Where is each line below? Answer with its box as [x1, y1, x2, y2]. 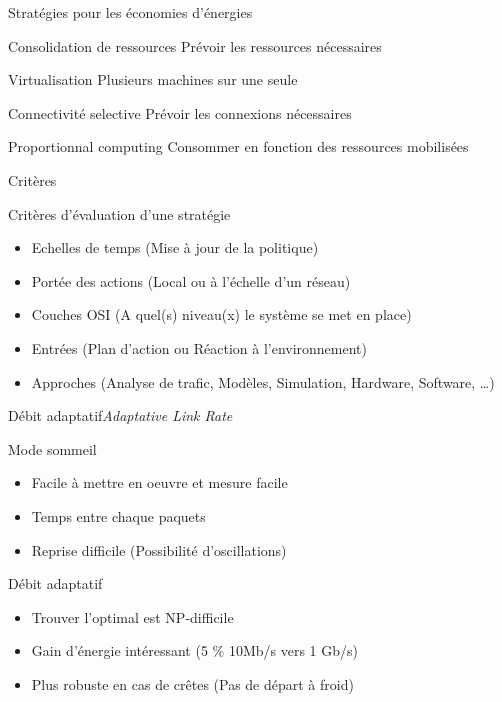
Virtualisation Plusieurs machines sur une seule [8, 69, 298, 90]
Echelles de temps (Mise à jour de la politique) [31, 237, 319, 258]
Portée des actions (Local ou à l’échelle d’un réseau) [31, 270, 351, 291]
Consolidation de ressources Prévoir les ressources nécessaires [8, 35, 382, 56]
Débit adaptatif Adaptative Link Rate [8, 405, 233, 426]
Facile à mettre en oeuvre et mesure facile [31, 472, 288, 493]
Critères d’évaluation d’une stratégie [8, 203, 231, 224]
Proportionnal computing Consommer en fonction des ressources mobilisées [8, 136, 469, 157]
